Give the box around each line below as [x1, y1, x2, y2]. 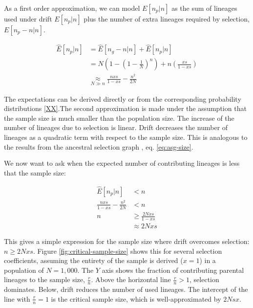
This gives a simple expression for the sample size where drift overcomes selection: [4, 236, 250, 246]
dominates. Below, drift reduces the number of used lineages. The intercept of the [4, 284, 248, 294]
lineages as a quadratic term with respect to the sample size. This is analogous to [4, 132, 248, 142]
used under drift [4, 14, 52, 23]
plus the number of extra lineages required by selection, [84, 14, 250, 23]
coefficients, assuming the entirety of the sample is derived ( [4, 255, 183, 265]
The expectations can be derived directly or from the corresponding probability [4, 93, 241, 104]
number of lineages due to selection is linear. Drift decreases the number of [4, 122, 228, 132]
